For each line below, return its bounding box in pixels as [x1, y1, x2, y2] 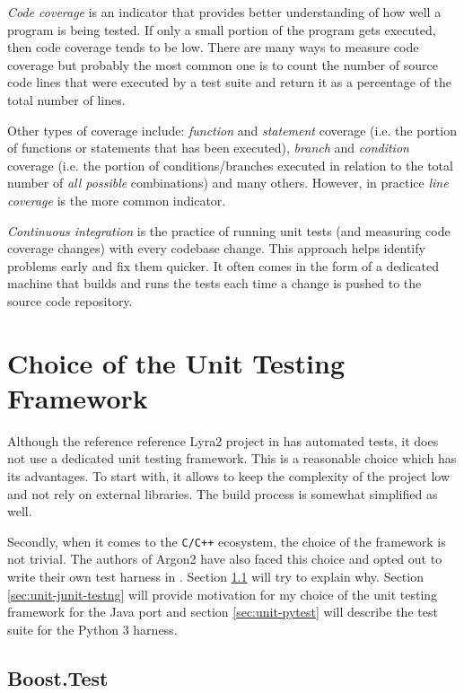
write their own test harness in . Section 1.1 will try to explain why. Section [7, 567, 424, 586]
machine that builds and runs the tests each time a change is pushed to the [7, 274, 422, 293]
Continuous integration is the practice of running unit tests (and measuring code [7, 221, 451, 240]
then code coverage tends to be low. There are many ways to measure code [7, 38, 419, 57]
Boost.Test [7, 663, 109, 691]
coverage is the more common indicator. [7, 190, 226, 209]
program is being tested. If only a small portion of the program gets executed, [7, 20, 436, 39]
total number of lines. [7, 90, 126, 109]
